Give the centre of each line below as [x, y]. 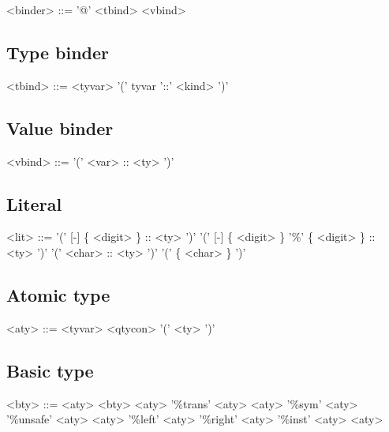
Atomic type [58, 294]
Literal [34, 203]
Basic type [50, 370]
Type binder [58, 52]
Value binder [60, 128]
